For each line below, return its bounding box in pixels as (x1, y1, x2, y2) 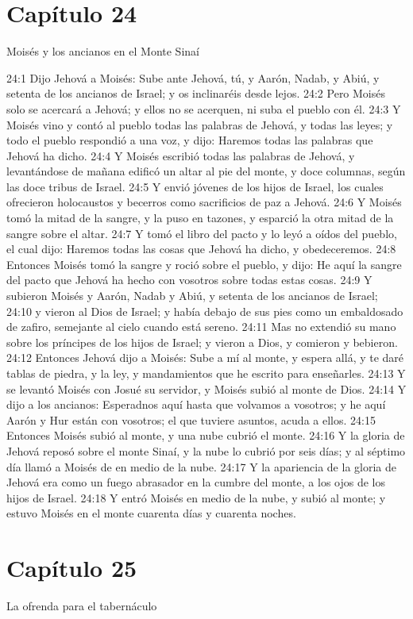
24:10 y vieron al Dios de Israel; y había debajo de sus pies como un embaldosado (6, 302, 403, 319)
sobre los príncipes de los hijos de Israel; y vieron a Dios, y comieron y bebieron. (6, 333, 398, 350)
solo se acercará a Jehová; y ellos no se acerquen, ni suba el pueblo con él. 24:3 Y (6, 100, 401, 117)
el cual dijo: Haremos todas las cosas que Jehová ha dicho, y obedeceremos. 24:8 (6, 240, 396, 257)
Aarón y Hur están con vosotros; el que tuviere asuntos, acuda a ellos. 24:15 (6, 411, 376, 428)
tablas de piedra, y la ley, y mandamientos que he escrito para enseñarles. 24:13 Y (6, 365, 406, 381)
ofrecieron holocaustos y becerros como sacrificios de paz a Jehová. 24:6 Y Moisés (6, 194, 402, 210)
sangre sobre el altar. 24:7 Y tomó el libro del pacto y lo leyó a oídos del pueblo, (6, 225, 397, 241)
